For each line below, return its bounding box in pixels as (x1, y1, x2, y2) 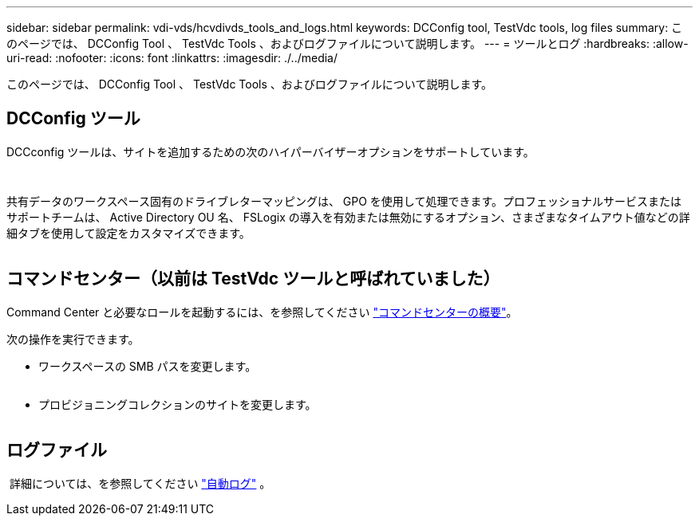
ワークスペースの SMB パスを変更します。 (38, 359, 257, 373)
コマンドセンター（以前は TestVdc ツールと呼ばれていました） (6, 269, 500, 289)
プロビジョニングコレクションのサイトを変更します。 (38, 397, 317, 411)
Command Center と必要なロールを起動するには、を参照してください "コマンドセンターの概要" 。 (6, 304, 518, 319)
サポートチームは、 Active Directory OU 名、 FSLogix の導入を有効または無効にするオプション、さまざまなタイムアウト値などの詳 (6, 210, 690, 224)
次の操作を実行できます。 (6, 332, 140, 346)
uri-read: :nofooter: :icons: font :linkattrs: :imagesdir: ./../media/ (6, 51, 338, 65)
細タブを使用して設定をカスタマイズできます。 (6, 226, 251, 240)
